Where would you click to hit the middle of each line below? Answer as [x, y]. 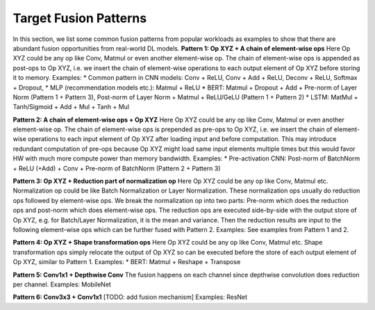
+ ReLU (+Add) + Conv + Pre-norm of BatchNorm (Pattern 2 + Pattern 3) [117, 168]
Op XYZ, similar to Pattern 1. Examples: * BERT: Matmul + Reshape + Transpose [127, 262]
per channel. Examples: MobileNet [62, 284]
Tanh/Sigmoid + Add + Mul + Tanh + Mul [71, 107]
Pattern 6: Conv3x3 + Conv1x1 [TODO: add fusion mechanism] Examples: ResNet [130, 297]
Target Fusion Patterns [80, 18]
